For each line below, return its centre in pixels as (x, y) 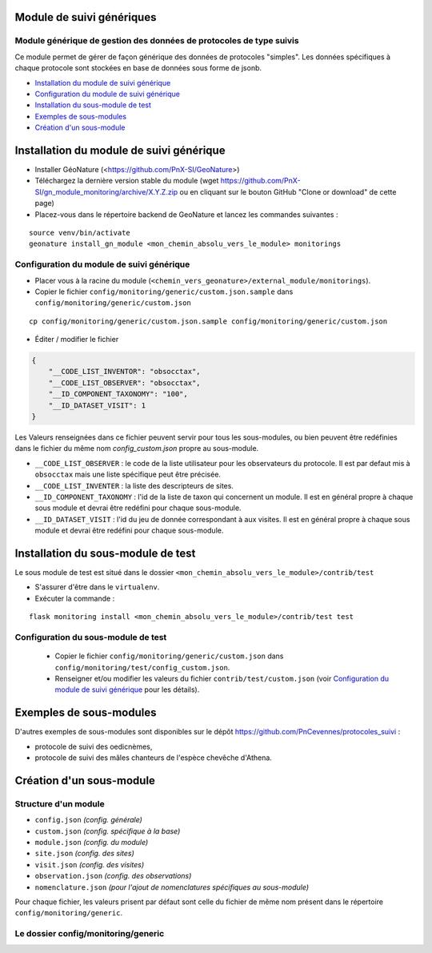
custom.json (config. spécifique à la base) (108, 831)
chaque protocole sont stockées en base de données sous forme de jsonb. (138, 68)
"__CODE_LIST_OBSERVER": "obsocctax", (124, 383)
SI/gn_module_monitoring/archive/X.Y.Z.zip (106, 191)
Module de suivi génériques (86, 17)
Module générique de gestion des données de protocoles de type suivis (157, 41)
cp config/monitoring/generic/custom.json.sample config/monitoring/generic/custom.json (208, 321)
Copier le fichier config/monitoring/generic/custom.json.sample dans (164, 292)
